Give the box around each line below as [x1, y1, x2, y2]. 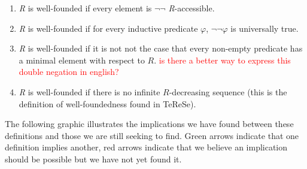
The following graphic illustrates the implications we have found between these [5, 117, 294, 130]
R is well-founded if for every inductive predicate [19, 22, 198, 34]
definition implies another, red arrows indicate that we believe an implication [5, 141, 288, 153]
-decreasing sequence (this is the [169, 85, 287, 98]
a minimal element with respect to [19, 53, 145, 66]
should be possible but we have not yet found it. [5, 152, 182, 165]
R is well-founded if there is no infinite [19, 85, 160, 98]
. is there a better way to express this [154, 53, 291, 66]
